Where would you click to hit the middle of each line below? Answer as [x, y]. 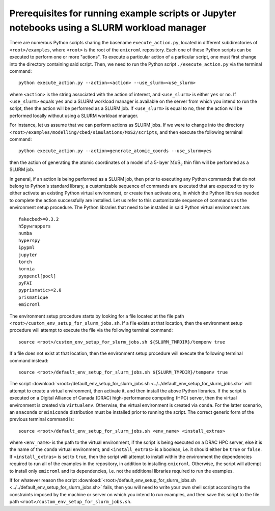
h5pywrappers [35, 226]
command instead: [29, 360]
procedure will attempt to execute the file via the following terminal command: [91, 330]
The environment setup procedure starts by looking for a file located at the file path [97, 316]
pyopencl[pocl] [37, 276]
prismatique [33, 297]
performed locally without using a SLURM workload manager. [74, 116]
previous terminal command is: [42, 419]
